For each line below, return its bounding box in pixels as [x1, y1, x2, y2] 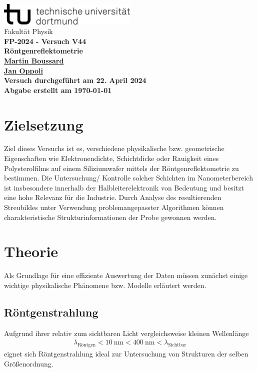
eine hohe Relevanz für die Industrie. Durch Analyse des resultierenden [4, 192, 221, 202]
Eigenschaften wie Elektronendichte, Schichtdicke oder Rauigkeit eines [4, 153, 219, 163]
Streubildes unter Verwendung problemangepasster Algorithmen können [4, 202, 224, 212]
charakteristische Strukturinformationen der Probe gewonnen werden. [4, 211, 217, 222]
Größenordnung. [4, 358, 53, 368]
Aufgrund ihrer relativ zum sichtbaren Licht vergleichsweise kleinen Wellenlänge [4, 327, 249, 338]
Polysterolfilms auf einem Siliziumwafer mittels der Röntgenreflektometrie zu [4, 162, 239, 173]
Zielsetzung [4, 114, 83, 134]
